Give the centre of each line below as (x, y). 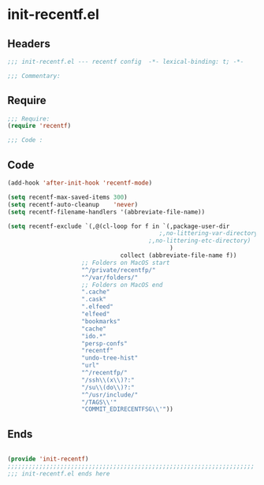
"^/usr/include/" (110, 395)
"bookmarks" (101, 321)
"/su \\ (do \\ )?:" (108, 387)
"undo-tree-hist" (110, 358)
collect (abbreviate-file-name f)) (178, 256)
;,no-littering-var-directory (208, 233)
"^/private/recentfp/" (119, 270)
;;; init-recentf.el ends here (59, 474)
